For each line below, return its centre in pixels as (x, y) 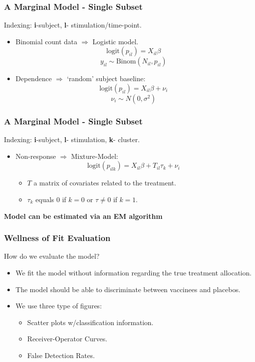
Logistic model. (115, 41)
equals (45, 199)
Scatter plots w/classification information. (90, 322)
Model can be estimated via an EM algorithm (83, 216)
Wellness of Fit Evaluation (57, 238)
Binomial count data (46, 41)
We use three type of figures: (59, 306)
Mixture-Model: (95, 156)
